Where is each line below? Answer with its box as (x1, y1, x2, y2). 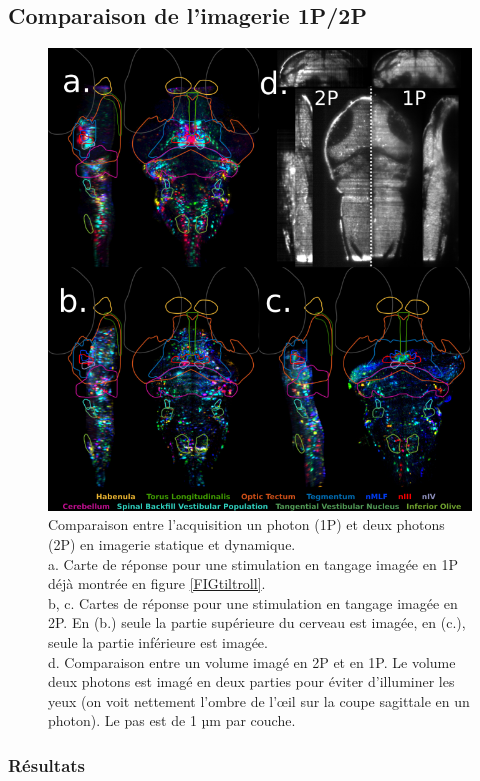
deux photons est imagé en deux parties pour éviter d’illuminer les (48, 671, 455, 692)
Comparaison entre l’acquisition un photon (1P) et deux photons (48, 514, 445, 535)
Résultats (8, 752, 86, 777)
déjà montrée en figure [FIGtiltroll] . (48, 573, 266, 594)
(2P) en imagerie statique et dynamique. (48, 534, 296, 555)
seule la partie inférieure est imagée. (48, 632, 268, 653)
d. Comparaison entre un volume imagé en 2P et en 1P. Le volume (48, 651, 456, 672)
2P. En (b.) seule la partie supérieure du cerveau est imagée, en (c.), (48, 612, 466, 633)
